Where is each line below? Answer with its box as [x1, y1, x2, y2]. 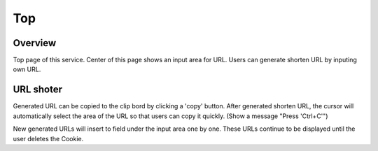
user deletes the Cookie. [13, 134, 84, 143]
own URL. [13, 65, 41, 73]
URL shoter [13, 84, 63, 96]
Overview [13, 37, 57, 49]
